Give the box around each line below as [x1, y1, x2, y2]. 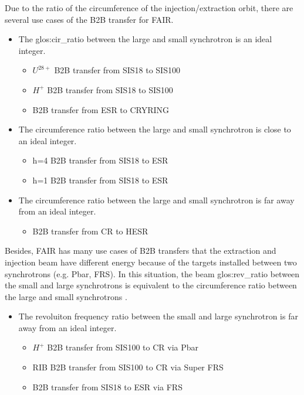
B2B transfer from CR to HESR [32, 224, 148, 237]
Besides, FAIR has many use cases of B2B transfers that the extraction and [5, 244, 276, 257]
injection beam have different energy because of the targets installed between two [5, 256, 297, 268]
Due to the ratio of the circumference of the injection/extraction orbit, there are [5, 2, 293, 13]
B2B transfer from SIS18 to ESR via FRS [32, 380, 183, 393]
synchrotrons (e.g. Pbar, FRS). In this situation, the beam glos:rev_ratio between [5, 267, 300, 280]
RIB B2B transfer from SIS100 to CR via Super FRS [32, 361, 224, 373]
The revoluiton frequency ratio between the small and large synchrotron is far [18, 310, 298, 322]
